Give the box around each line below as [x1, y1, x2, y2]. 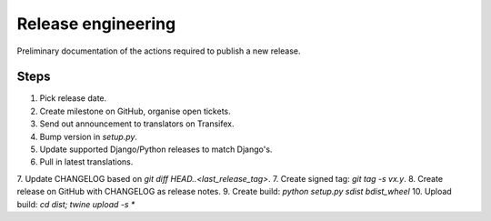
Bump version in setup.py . [39, 131, 138, 142]
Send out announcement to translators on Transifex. [39, 118, 235, 129]
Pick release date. [39, 93, 107, 104]
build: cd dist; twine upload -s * [16, 198, 135, 209]
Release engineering [16, 14, 176, 34]
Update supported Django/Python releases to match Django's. [39, 144, 273, 155]
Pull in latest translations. [39, 156, 134, 167]
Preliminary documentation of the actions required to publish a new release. [16, 45, 301, 56]
